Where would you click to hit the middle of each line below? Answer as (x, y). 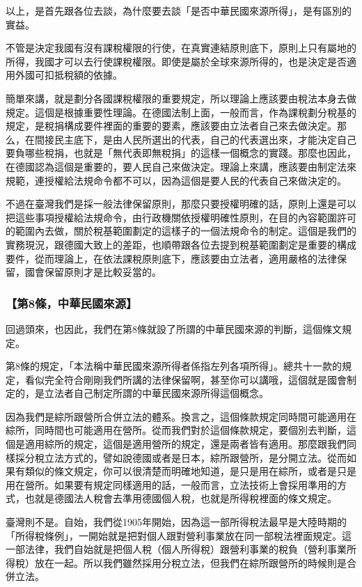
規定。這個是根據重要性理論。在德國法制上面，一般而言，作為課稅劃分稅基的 (181, 112)
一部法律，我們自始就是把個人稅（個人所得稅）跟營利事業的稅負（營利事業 (176, 549)
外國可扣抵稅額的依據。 (69, 75)
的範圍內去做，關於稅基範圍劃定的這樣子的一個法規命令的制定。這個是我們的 (181, 231)
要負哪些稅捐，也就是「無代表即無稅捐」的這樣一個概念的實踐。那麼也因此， (181, 153)
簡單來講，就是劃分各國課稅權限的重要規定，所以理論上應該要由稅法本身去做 (181, 98)
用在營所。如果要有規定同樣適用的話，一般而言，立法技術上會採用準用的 (171, 484)
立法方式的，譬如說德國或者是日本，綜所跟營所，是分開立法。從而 (195, 457)
